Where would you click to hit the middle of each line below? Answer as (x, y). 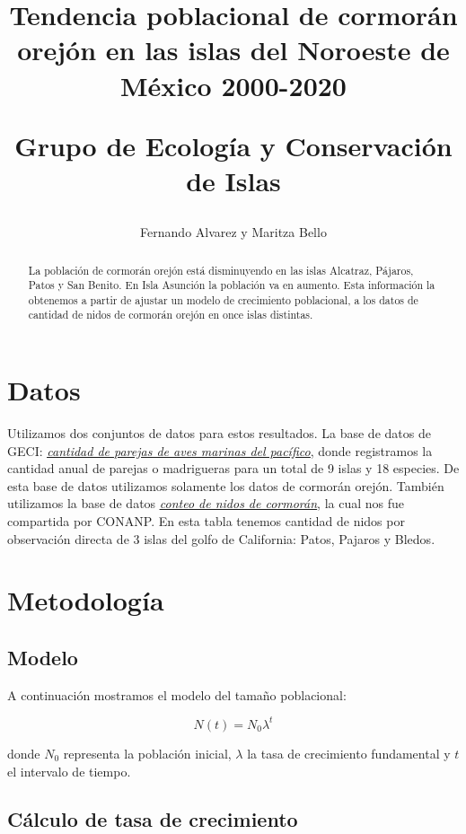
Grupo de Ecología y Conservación (233, 145)
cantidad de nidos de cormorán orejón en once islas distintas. (171, 315)
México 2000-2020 (233, 85)
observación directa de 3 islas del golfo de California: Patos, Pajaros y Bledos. (221, 538)
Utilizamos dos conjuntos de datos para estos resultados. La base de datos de (219, 433)
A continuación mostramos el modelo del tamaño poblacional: (177, 694)
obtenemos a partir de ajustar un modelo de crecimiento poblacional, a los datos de (223, 299)
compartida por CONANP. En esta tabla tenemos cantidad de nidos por (206, 521)
